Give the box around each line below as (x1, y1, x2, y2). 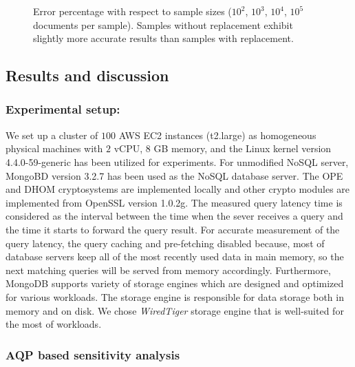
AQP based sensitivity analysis (6, 346, 180, 363)
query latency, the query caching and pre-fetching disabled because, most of (6, 235, 325, 250)
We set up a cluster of (6, 127, 98, 142)
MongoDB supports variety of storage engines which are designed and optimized (6, 276, 344, 291)
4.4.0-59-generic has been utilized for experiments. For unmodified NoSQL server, (6, 154, 349, 169)
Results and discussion (6, 65, 169, 86)
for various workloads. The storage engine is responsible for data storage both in (6, 289, 344, 304)
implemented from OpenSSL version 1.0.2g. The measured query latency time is (6, 195, 343, 209)
